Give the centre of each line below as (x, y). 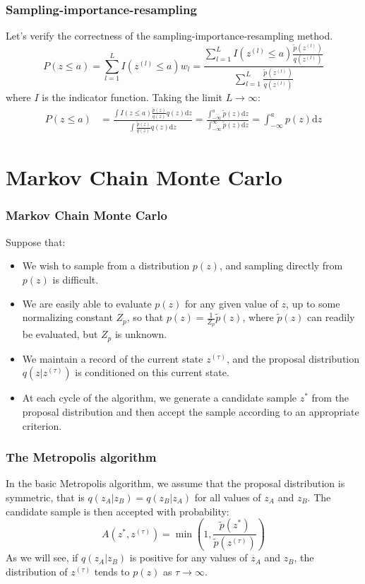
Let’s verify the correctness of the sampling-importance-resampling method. (169, 36)
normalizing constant (67, 317)
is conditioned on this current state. (152, 372)
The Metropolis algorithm (81, 457)
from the (330, 398)
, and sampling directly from (281, 265)
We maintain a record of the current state (113, 358)
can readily (331, 317)
